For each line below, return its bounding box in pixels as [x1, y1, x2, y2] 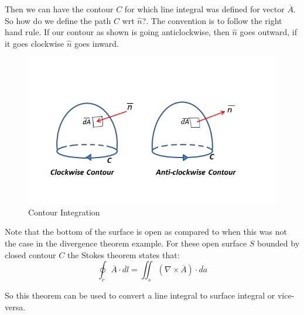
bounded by [257, 237, 300, 249]
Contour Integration [28, 206, 100, 218]
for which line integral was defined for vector [124, 3, 285, 15]
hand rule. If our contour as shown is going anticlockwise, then [5, 26, 230, 38]
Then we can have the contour [5, 3, 114, 15]
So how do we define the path [5, 14, 111, 26]
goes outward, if [240, 26, 297, 38]
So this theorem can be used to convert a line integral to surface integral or [5, 289, 275, 302]
